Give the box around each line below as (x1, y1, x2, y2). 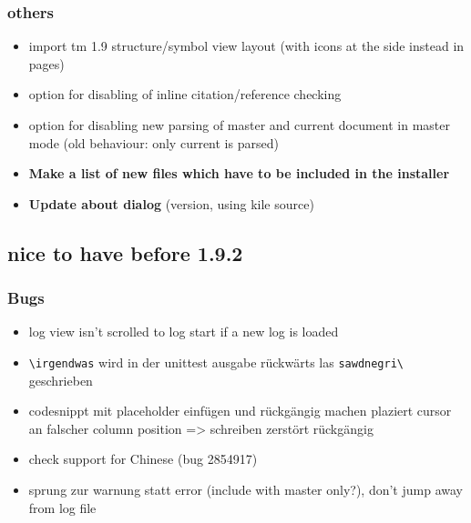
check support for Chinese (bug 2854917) (28, 449, 258, 468)
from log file (28, 498, 97, 517)
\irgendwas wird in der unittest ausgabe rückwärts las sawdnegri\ (28, 352, 404, 371)
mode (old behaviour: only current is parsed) (28, 133, 279, 152)
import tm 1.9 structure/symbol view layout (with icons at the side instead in (28, 36, 465, 55)
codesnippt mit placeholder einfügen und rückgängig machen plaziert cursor (28, 401, 452, 420)
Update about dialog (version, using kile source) (28, 194, 314, 213)
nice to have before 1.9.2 (7, 238, 243, 267)
